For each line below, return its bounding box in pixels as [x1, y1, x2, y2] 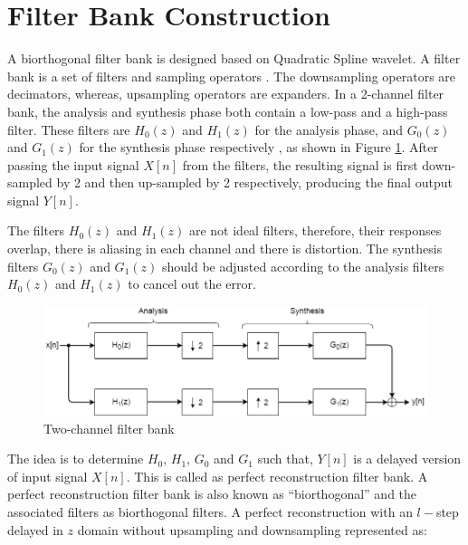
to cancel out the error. [128, 274, 256, 293]
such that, [257, 449, 313, 468]
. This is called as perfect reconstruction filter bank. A [126, 466, 428, 485]
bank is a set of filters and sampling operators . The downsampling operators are [7, 66, 456, 85]
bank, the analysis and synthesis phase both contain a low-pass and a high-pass [7, 101, 448, 120]
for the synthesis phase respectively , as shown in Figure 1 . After [79, 138, 438, 157]
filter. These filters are [7, 120, 130, 139]
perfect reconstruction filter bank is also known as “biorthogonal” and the [7, 484, 417, 503]
